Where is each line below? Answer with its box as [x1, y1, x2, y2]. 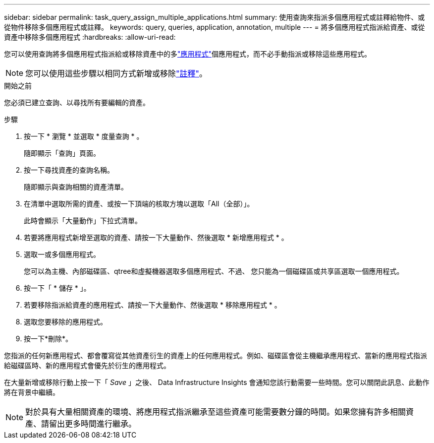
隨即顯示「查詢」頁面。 [24, 149, 100, 157]
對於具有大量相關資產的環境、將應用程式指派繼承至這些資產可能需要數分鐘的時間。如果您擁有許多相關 [25, 407, 406, 417]
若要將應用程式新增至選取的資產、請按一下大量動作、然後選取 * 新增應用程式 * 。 [24, 233, 288, 242]
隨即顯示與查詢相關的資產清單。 [24, 183, 128, 191]
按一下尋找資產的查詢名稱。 [24, 166, 114, 174]
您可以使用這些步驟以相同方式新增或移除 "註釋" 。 [25, 68, 208, 78]
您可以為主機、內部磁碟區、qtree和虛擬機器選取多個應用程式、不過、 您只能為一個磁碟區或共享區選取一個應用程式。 [24, 267, 404, 275]
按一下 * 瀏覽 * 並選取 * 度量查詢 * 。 [24, 132, 144, 140]
